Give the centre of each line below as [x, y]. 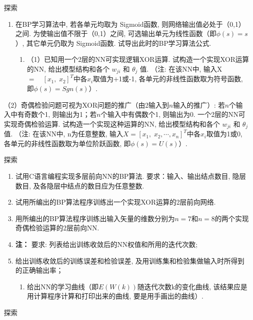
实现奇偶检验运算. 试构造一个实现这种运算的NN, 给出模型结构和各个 [112, 123]
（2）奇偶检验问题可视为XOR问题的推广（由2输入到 [87, 104]
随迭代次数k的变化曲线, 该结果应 [189, 286]
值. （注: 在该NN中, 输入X [181, 68]
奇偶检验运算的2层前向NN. [57, 228]
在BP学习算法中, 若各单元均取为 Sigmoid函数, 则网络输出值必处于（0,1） [130, 24]
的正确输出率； [39, 270]
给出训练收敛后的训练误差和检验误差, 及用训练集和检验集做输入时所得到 [130, 260]
